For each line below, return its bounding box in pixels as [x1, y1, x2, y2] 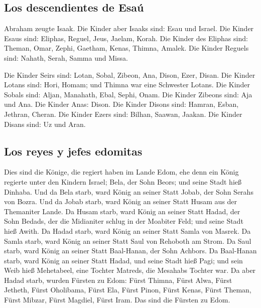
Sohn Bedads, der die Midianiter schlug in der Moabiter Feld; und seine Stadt [4, 216, 243, 226]
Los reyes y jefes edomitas [4, 143, 143, 159]
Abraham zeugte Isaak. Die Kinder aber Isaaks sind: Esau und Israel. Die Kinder [4, 23, 254, 34]
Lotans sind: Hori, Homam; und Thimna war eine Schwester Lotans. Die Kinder [4, 79, 250, 90]
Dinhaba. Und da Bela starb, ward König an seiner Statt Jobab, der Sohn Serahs [4, 186, 253, 197]
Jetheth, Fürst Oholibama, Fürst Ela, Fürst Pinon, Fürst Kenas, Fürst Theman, [4, 284, 251, 295]
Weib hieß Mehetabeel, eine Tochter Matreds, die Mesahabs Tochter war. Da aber [4, 265, 256, 275]
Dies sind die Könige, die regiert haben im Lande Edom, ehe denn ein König [4, 167, 239, 177]
